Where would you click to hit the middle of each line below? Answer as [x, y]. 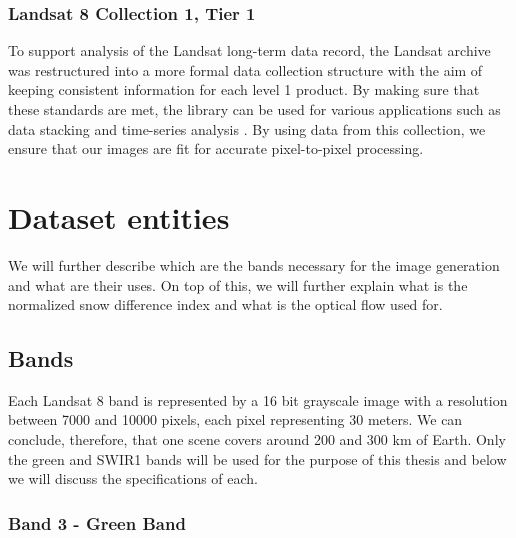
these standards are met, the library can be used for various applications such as [254, 109]
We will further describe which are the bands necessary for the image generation [254, 264]
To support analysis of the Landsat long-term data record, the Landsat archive [249, 50]
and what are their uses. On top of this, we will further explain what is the [238, 284]
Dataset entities [119, 216]
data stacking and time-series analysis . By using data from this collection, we [247, 128]
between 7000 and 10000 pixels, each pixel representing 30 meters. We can [235, 419]
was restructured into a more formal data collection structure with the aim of [245, 69]
